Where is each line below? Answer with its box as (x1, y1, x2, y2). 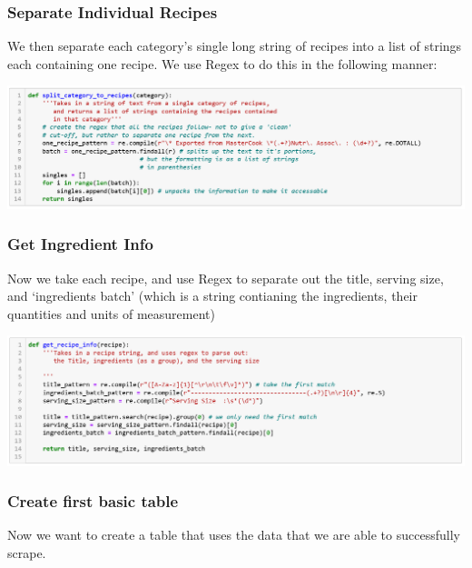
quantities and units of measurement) (7, 304, 215, 323)
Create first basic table (7, 490, 179, 513)
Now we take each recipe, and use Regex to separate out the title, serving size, (7, 268, 444, 287)
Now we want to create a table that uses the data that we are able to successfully (7, 525, 460, 544)
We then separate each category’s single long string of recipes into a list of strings (7, 36, 462, 55)
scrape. (7, 543, 46, 562)
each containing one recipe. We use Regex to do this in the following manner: (7, 54, 438, 73)
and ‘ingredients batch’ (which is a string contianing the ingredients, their (7, 286, 418, 305)
